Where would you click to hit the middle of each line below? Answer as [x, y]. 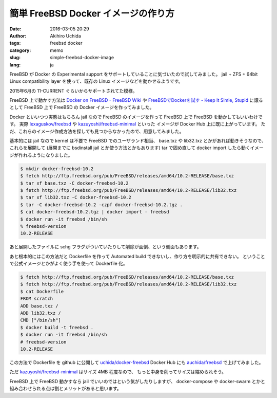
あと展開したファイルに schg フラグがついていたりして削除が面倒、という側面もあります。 [105, 247]
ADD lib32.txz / [41, 313]
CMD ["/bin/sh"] [41, 320]
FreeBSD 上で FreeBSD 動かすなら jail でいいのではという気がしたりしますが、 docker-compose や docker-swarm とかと [137, 381]
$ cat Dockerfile [42, 291]
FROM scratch [37, 299]
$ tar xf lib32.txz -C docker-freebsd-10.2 [76, 197]
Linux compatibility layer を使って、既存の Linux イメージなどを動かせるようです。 [96, 81]
